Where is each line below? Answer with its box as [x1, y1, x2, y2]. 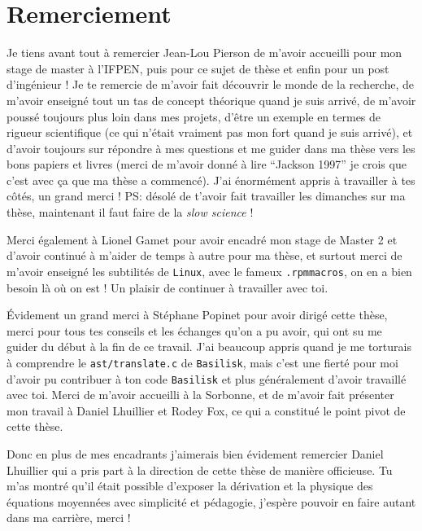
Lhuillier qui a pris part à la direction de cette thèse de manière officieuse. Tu [7, 461, 393, 478]
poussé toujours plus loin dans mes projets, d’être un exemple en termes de [7, 108, 381, 125]
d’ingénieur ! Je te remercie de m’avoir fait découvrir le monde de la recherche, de [7, 76, 414, 93]
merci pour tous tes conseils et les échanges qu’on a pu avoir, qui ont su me [7, 322, 382, 339]
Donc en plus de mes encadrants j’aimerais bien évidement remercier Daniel [7, 445, 384, 462]
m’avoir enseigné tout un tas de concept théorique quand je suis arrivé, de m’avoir [7, 91, 416, 108]
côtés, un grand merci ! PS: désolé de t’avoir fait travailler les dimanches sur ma [7, 187, 406, 204]
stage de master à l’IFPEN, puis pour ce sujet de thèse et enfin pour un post [7, 59, 389, 77]
